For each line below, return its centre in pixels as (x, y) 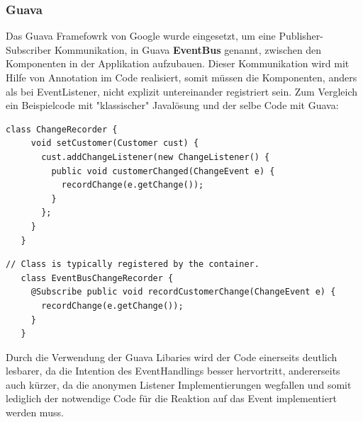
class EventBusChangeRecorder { (97, 278)
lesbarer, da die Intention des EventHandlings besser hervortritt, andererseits (173, 371)
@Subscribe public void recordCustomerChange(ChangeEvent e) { (183, 292)
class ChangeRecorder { (62, 129)
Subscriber (29, 49)
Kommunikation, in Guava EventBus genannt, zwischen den (188, 49)
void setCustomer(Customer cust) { (115, 143)
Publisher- (301, 36)
